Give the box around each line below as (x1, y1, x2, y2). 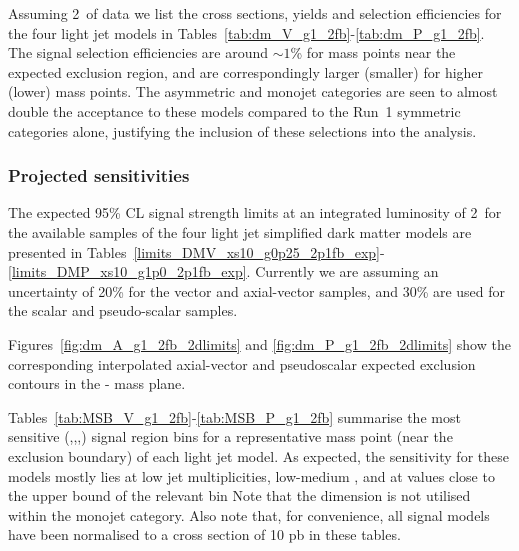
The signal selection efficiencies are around (8, 42, 269, 63)
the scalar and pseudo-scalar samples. (8, 300, 238, 321)
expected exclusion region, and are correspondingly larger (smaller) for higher (8, 61, 484, 82)
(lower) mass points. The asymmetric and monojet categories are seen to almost (8, 81, 498, 102)
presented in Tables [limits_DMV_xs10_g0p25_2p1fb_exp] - (8, 241, 385, 262)
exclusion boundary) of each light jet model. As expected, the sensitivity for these (8, 445, 509, 466)
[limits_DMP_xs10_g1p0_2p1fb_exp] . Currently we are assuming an (8, 261, 439, 282)
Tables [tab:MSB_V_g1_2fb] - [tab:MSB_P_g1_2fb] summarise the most (8, 406, 461, 427)
